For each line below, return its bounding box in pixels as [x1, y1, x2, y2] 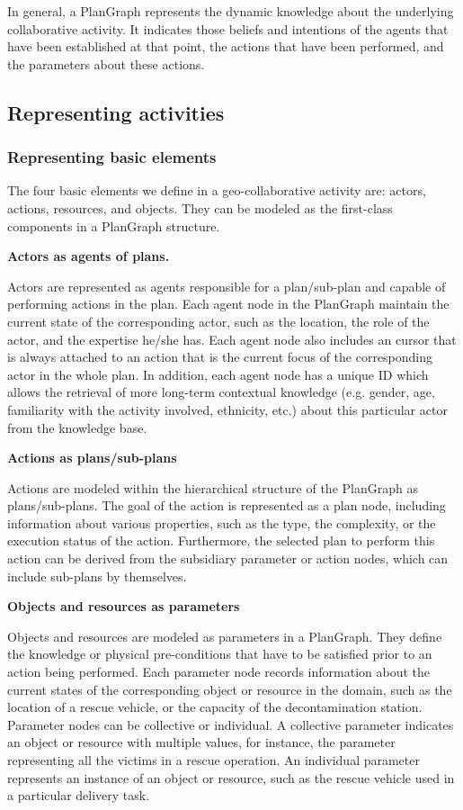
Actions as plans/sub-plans [7, 448, 177, 467]
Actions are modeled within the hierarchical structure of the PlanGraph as [7, 478, 418, 497]
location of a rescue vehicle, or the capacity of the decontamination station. [7, 697, 423, 716]
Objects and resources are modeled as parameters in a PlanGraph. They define [7, 626, 442, 645]
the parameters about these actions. [7, 54, 205, 73]
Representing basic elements [7, 146, 217, 168]
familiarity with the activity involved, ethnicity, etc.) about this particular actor [7, 400, 448, 418]
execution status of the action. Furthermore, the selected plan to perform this [7, 531, 435, 550]
